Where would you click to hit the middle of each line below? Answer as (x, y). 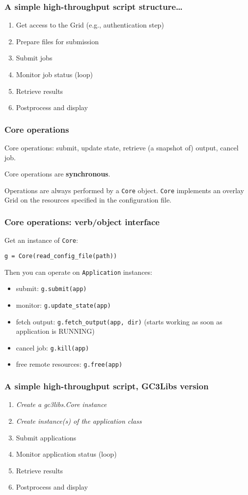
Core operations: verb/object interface (82, 221)
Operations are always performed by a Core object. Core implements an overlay (124, 190)
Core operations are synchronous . (57, 174)
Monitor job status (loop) (54, 74)
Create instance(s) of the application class (79, 421)
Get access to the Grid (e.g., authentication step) (90, 25)
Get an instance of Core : (41, 240)
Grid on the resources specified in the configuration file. (88, 200)
